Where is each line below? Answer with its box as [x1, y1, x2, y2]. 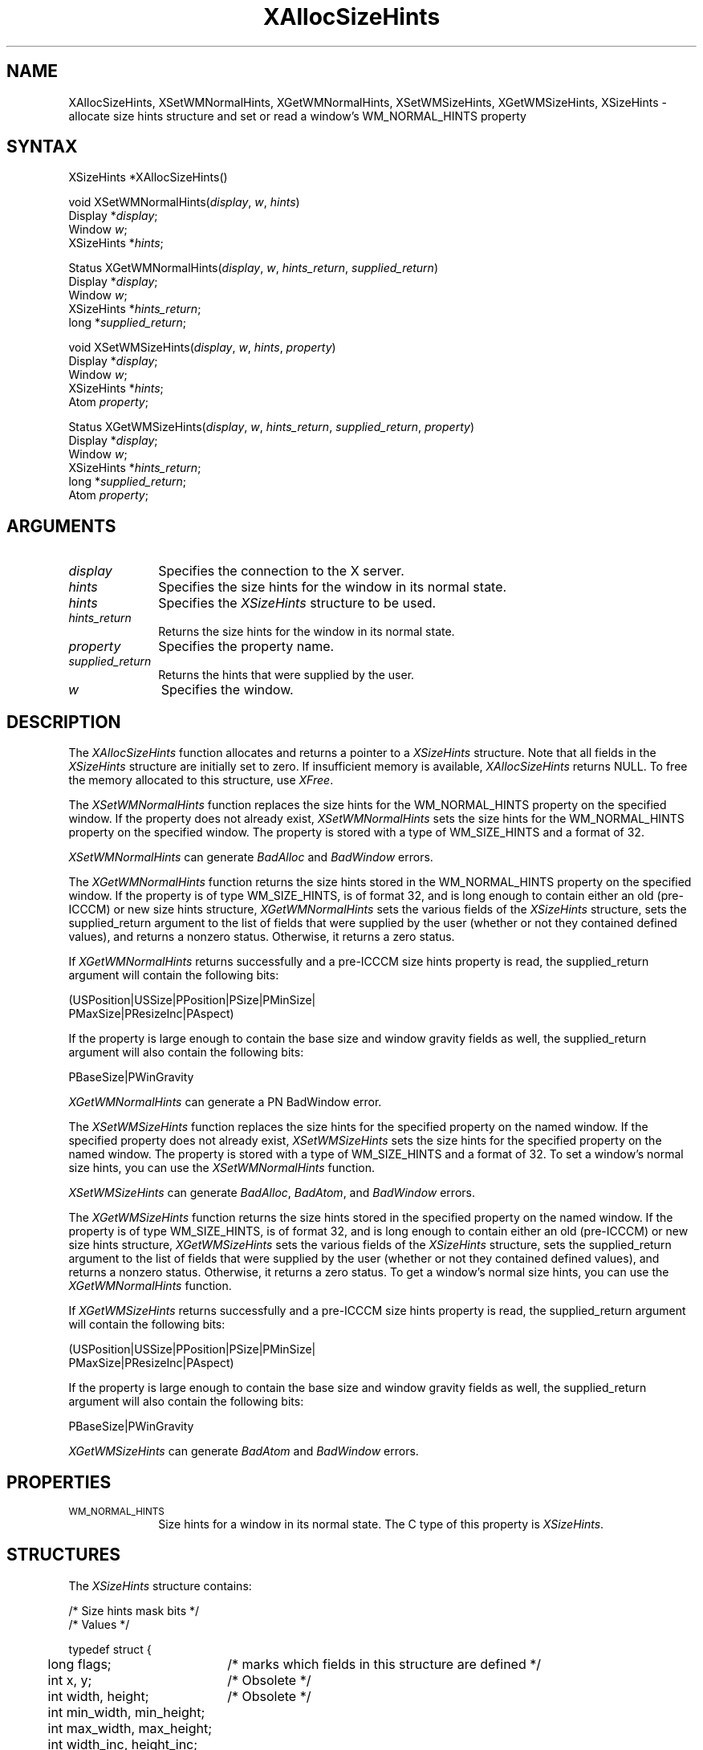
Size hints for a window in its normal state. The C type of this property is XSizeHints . [158, 1516, 604, 1531]
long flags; [47, 1655, 112, 1672]
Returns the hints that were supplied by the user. [158, 668, 415, 682]
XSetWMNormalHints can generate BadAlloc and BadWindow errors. [68, 850, 433, 865]
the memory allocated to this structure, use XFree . [68, 773, 334, 787]
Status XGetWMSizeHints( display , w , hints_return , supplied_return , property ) [68, 420, 475, 434]
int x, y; [47, 1671, 92, 1688]
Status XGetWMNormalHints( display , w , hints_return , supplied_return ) [68, 261, 439, 275]
